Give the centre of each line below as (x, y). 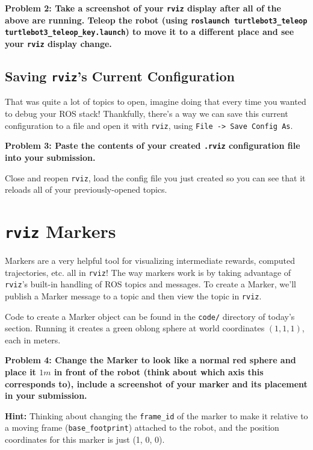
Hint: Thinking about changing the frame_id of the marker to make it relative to (156, 415)
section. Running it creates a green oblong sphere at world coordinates (135, 328)
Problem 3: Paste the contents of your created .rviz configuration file (153, 145)
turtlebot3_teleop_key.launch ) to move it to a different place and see (150, 32)
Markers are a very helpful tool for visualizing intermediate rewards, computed (150, 260)
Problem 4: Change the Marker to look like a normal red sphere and (150, 360)
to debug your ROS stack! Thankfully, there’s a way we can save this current (147, 113)
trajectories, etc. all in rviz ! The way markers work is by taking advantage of (148, 272)
